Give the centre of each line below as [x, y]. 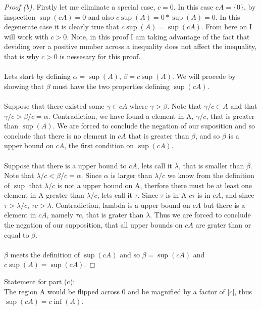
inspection [20, 16]
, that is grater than [113, 215]
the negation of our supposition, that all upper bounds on [93, 225]
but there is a [224, 205]
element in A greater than [44, 195]
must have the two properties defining [111, 86]
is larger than [132, 175]
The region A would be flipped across [62, 291]
